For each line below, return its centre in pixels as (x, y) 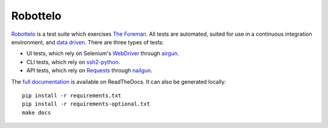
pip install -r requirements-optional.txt (86, 104)
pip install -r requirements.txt (72, 95)
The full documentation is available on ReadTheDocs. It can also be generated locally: (119, 81)
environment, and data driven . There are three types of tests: (87, 42)
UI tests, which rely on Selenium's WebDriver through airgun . (103, 53)
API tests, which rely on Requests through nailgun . (90, 70)
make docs (36, 113)
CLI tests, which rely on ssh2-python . (73, 62)
